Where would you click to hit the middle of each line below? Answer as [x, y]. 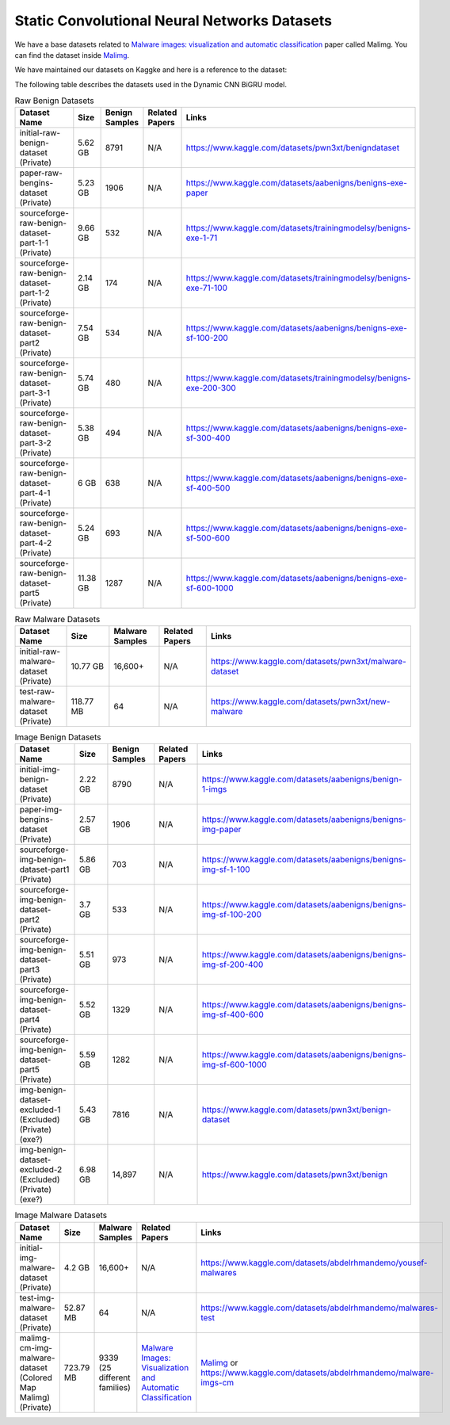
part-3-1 [35, 393]
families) [114, 1387]
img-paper [221, 830]
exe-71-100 [206, 288]
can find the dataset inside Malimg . [72, 55]
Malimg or [219, 1362]
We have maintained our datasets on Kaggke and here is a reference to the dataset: [151, 70]
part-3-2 [35, 443]
